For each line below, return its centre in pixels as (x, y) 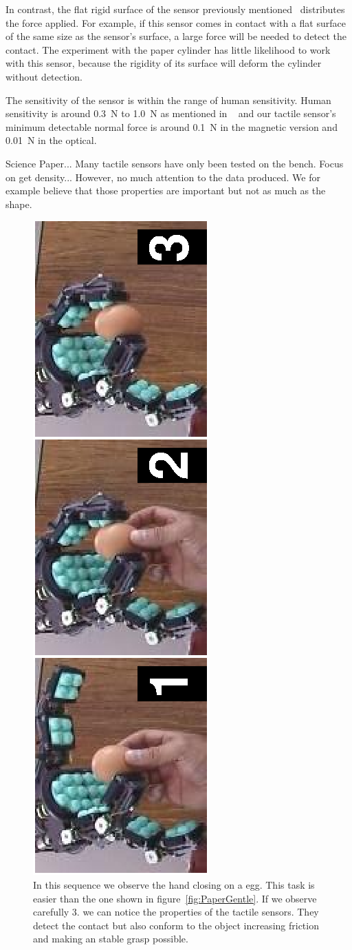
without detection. (44, 76)
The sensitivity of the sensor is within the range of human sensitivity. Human (168, 100)
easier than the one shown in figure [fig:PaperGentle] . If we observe (175, 898)
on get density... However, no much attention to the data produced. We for (163, 177)
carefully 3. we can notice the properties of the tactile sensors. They (176, 912)
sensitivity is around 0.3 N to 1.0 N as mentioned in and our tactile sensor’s (171, 113)
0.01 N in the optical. (51, 140)
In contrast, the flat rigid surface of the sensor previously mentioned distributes (175, 9)
